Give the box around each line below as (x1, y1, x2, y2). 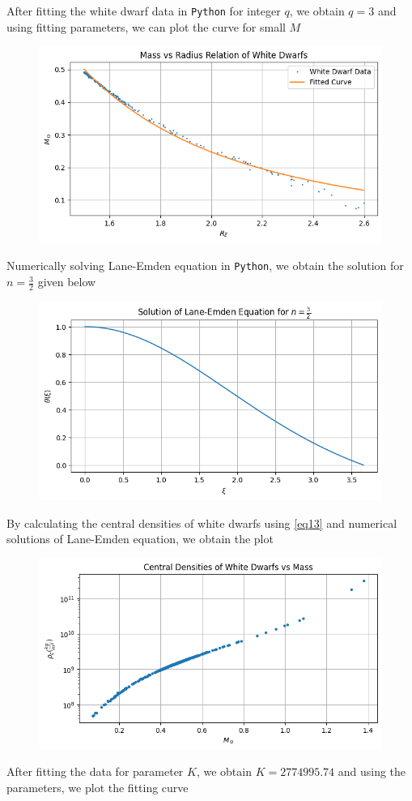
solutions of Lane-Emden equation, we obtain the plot (6, 530, 274, 547)
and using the (338, 763, 406, 780)
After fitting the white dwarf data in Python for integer (6, 2, 281, 19)
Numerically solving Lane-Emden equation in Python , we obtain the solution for (6, 257, 404, 274)
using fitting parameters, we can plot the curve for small (6, 18, 286, 35)
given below (37, 273, 96, 290)
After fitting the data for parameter (6, 763, 184, 780)
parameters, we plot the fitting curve (6, 778, 189, 795)
